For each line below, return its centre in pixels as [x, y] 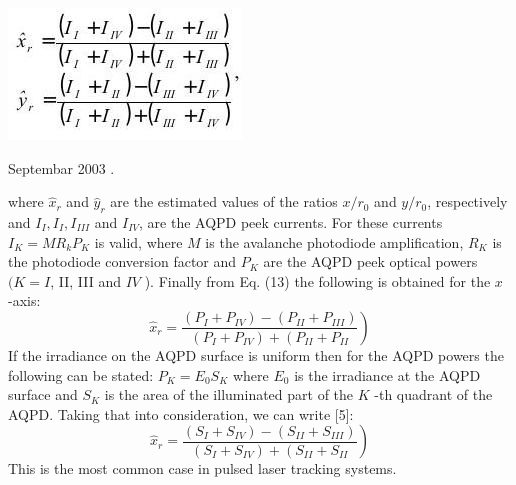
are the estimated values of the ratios [224, 201]
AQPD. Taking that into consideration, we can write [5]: [181, 413]
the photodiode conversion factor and [122, 261]
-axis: [24, 300]
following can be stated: [81, 374]
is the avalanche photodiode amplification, [334, 241]
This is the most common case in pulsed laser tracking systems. [202, 468]
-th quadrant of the [433, 394]
